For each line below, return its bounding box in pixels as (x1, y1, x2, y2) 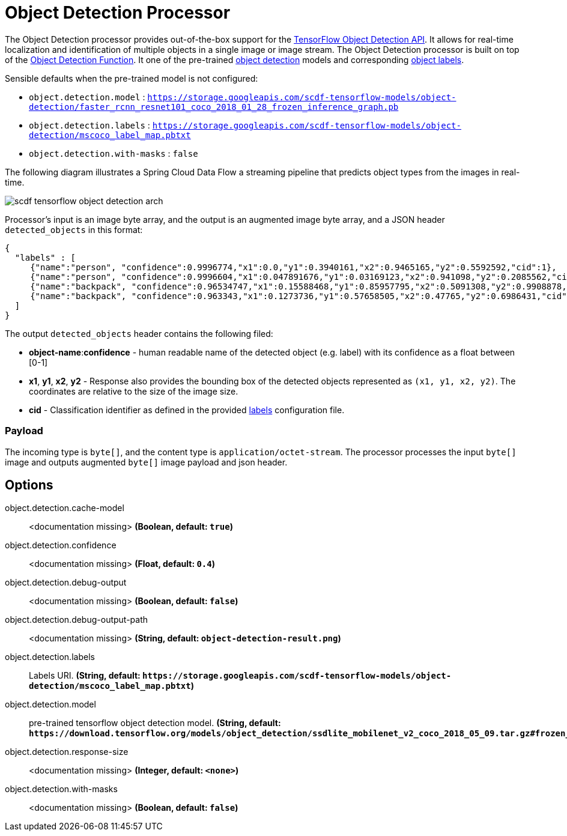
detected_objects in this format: (5, 224, 143, 235)
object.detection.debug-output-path (5, 614, 148, 625)
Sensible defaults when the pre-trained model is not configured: (5, 73, 258, 83)
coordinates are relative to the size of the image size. (29, 386, 238, 396)
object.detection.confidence (5, 540, 117, 551)
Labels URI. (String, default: (29, 670, 141, 681)
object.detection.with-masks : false (29, 148, 198, 159)
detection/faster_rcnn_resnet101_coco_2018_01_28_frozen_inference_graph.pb (29, 101, 399, 112)
